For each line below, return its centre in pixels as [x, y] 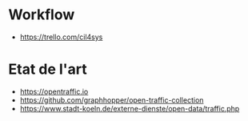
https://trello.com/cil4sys [61, 37]
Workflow [42, 15]
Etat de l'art [48, 69]
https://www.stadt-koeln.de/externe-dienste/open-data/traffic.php [130, 108]
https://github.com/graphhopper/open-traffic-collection [112, 100]
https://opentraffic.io [54, 91]
